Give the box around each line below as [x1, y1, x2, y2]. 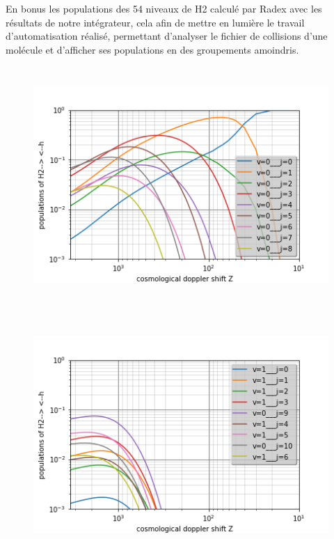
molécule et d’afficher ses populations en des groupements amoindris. [6, 42, 299, 56]
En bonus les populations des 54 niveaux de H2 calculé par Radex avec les [6, 1, 322, 15]
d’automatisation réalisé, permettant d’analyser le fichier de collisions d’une [6, 29, 328, 43]
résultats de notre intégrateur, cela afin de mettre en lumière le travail [6, 15, 305, 29]
